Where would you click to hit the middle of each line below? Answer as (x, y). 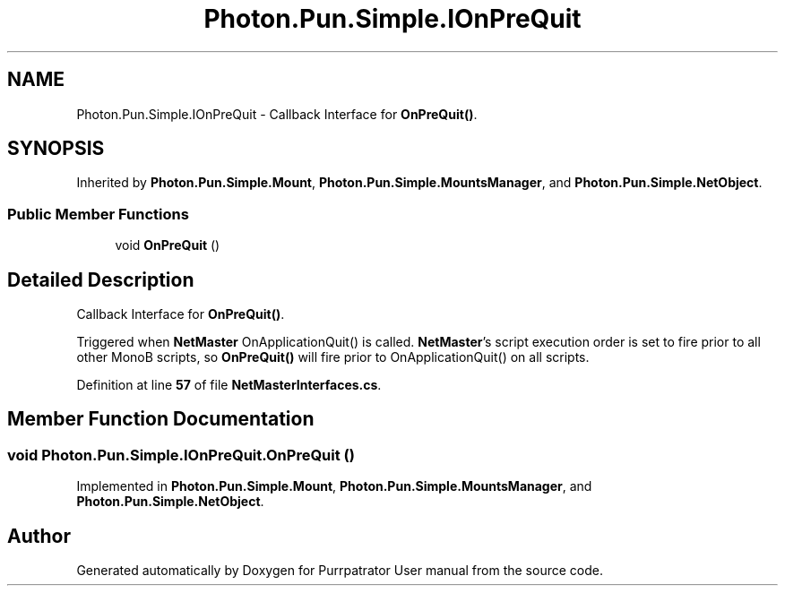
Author (39, 536)
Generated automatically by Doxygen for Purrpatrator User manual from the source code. (340, 571)
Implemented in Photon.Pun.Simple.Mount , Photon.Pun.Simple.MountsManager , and (334, 486)
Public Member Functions (98, 214)
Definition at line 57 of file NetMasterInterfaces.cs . (229, 385)
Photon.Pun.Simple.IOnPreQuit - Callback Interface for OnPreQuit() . (277, 114)
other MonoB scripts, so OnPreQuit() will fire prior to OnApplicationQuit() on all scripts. (333, 357)
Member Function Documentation (161, 419)
